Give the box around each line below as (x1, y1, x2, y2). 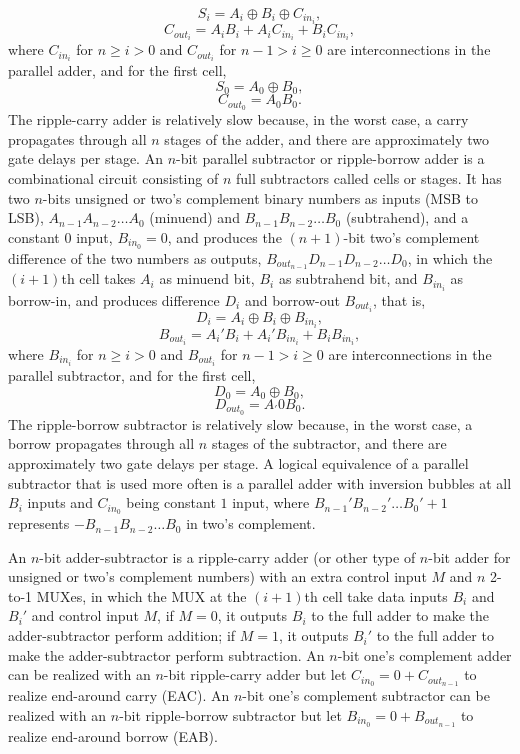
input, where (232, 492, 310, 513)
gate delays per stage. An (8, 148, 163, 169)
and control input (31, 605, 139, 626)
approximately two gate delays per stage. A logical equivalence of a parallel (8, 453, 469, 474)
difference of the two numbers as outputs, (8, 247, 262, 268)
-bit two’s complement (343, 226, 480, 247)
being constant (126, 492, 216, 513)
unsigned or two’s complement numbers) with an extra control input (8, 566, 427, 587)
